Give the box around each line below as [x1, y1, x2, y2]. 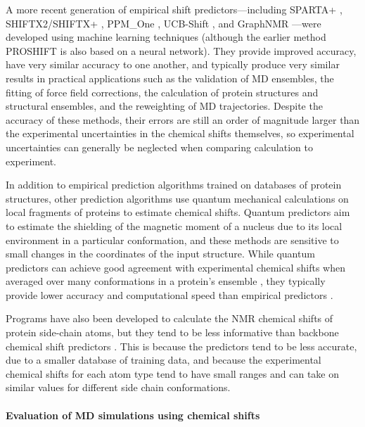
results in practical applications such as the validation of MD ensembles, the [6, 70, 334, 85]
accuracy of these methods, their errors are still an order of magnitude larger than [6, 112, 360, 127]
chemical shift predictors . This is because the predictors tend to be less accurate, [6, 338, 357, 353]
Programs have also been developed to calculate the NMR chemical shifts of [6, 311, 333, 326]
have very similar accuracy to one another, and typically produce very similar [6, 57, 340, 72]
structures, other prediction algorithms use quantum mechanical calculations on [6, 191, 349, 205]
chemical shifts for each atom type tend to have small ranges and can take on [6, 366, 339, 381]
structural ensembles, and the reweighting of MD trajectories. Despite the [6, 98, 323, 113]
